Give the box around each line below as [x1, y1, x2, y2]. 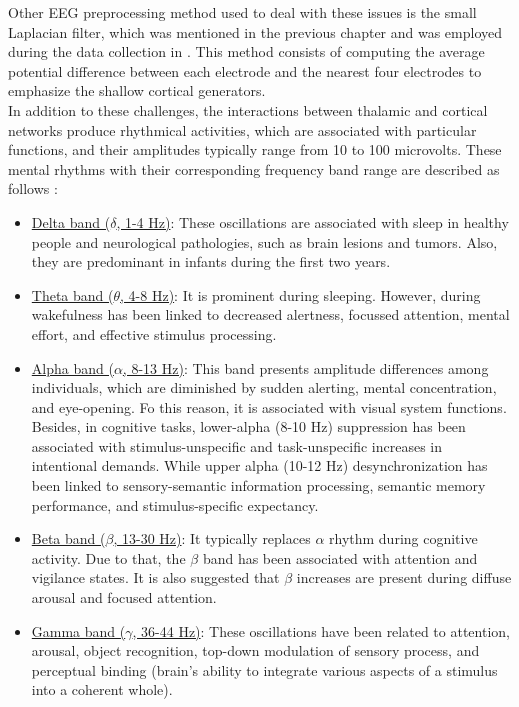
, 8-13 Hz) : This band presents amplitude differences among [122, 357, 489, 378]
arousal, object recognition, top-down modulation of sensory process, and [31, 640, 480, 661]
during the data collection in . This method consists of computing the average [8, 41, 485, 62]
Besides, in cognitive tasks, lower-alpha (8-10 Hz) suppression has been [31, 416, 466, 437]
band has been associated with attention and [202, 547, 478, 568]
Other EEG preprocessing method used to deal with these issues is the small [8, 2, 477, 22]
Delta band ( [31, 211, 111, 232]
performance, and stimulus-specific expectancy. [31, 494, 319, 515]
